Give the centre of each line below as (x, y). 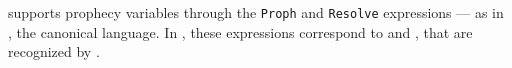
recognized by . (54, 51)
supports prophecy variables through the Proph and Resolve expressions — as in (256, 12)
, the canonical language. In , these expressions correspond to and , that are (240, 31)
